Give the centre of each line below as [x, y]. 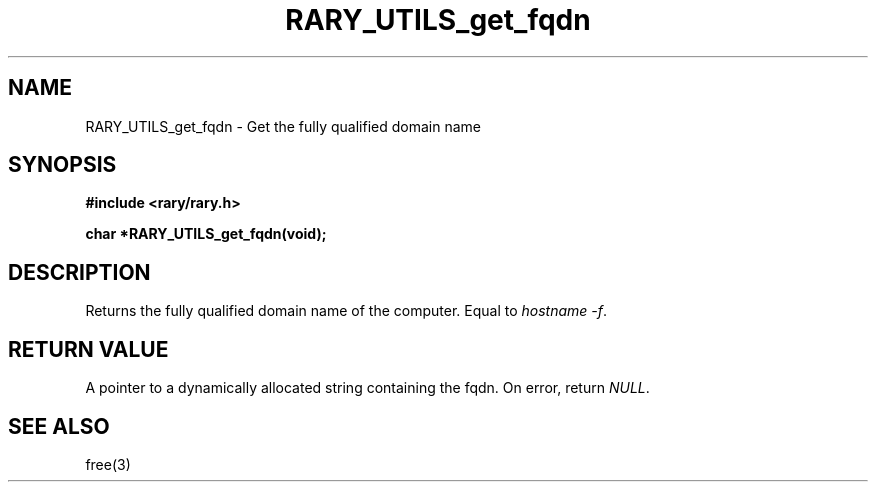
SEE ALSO [59, 426]
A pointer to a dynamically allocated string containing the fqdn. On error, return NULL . [367, 388]
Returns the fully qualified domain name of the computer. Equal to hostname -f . [346, 311]
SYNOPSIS [62, 165]
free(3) [108, 464]
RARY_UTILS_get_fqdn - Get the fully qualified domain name [283, 126]
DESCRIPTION [79, 272]
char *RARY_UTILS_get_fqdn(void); [206, 234]
